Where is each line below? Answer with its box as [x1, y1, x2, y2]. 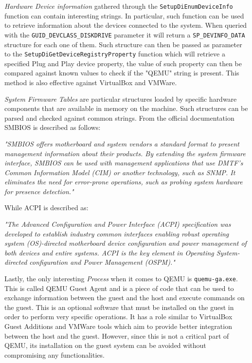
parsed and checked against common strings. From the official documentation [4, 112, 234, 123]
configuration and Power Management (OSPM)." [29, 257, 175, 267]
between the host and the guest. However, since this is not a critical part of [4, 330, 229, 341]
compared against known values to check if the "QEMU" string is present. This [4, 68, 239, 78]
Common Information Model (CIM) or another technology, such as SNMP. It [4, 167, 235, 177]
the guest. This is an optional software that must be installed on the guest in [4, 302, 234, 312]
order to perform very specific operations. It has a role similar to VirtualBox [4, 311, 233, 322]
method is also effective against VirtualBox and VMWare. [4, 77, 177, 87]
